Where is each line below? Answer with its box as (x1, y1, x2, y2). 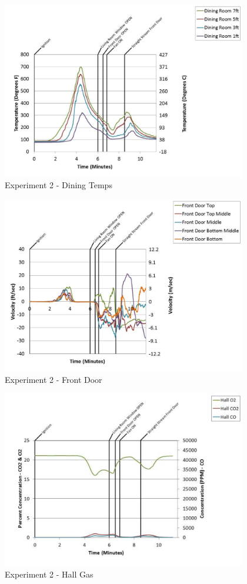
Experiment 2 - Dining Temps (5, 179, 112, 191)
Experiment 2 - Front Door (5, 373, 102, 386)
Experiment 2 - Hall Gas (5, 568, 94, 580)
